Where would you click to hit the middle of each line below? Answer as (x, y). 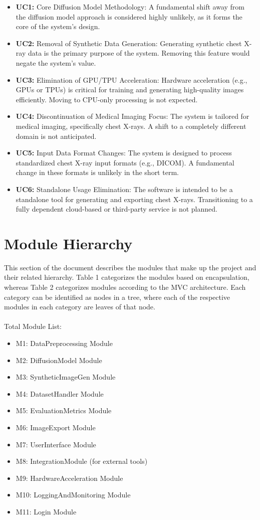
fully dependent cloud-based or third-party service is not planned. (116, 209)
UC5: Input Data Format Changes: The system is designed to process (124, 153)
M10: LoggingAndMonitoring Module (73, 495)
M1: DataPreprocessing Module (64, 343)
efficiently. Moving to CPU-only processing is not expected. (107, 99)
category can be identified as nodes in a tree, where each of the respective (117, 297)
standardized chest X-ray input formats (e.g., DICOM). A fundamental (125, 162)
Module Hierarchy (68, 243)
